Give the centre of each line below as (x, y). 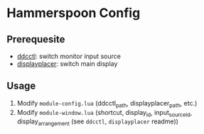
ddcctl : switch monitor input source (69, 56)
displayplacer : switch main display (67, 64)
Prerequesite (36, 39)
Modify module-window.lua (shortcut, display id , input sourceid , (104, 113)
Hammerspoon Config (74, 13)
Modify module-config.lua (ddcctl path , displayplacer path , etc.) (107, 104)
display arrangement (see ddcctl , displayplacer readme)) (98, 122)
